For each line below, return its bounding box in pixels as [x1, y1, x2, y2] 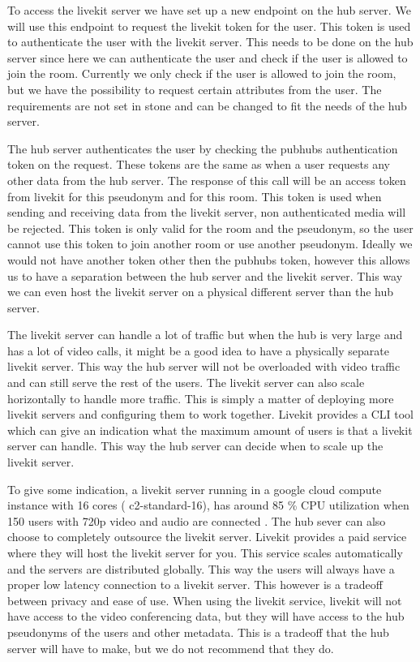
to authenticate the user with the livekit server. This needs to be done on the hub [7, 33, 414, 50]
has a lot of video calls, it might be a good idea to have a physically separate [7, 342, 389, 359]
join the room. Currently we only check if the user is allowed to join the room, [7, 65, 396, 82]
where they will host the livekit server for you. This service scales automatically [7, 544, 403, 561]
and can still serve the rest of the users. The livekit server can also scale [7, 374, 365, 391]
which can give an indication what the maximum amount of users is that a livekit [7, 421, 413, 438]
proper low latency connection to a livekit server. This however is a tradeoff [7, 576, 383, 593]
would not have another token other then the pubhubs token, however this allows [7, 251, 410, 268]
